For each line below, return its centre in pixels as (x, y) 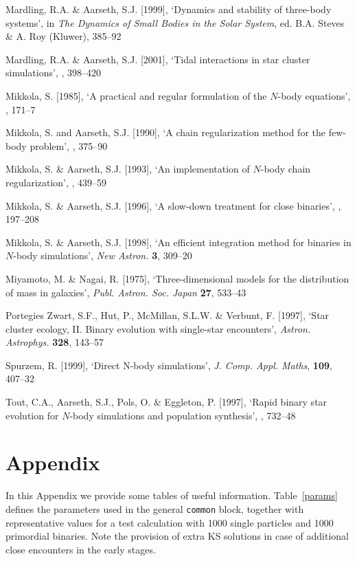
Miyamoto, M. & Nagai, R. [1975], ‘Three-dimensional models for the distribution (177, 278)
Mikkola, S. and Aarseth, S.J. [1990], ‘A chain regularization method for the (165, 132)
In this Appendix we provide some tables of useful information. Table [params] (172, 495)
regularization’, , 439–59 (56, 182)
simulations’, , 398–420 (53, 73)
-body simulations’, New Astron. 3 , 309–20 (103, 255)
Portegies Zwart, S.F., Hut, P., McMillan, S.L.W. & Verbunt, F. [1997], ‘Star (168, 315)
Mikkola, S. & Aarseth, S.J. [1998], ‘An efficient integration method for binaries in (178, 242)
